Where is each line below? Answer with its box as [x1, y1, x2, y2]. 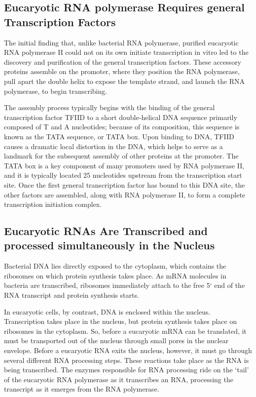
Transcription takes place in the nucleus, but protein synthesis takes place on [4, 316, 237, 326]
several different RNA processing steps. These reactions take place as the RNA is [4, 355, 249, 365]
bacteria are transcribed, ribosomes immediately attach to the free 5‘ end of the [4, 280, 245, 290]
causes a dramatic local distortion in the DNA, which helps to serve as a [4, 141, 223, 151]
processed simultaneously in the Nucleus [4, 238, 215, 253]
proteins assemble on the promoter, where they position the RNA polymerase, [4, 66, 240, 77]
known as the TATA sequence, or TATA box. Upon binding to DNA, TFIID [4, 131, 234, 141]
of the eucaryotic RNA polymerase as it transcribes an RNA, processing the [4, 374, 233, 384]
